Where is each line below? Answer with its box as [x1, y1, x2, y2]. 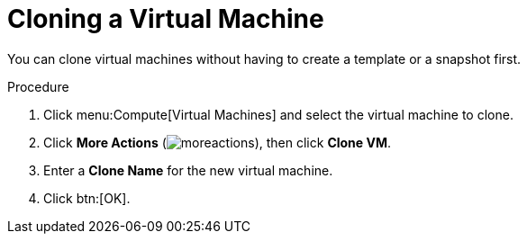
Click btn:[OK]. [43, 190, 131, 206]
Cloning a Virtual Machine [7, 4, 324, 34]
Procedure [7, 78, 69, 94]
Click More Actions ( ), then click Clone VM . [43, 134, 392, 150]
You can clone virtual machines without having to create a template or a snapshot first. [7, 50, 522, 67]
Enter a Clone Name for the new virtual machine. [43, 162, 333, 178]
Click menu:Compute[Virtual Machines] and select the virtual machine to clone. [43, 106, 513, 122]
